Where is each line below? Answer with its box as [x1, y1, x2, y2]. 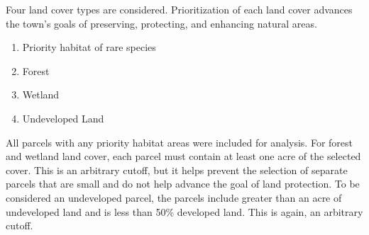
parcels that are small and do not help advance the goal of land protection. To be [6, 176, 360, 191]
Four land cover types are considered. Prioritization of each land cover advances [6, 2, 353, 16]
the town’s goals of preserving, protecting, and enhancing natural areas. [6, 16, 317, 30]
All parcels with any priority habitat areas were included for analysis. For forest [6, 134, 353, 149]
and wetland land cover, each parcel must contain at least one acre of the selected [6, 149, 361, 164]
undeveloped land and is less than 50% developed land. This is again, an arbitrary [6, 204, 363, 219]
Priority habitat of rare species [22, 40, 156, 55]
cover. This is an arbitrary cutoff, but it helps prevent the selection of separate [6, 162, 348, 177]
